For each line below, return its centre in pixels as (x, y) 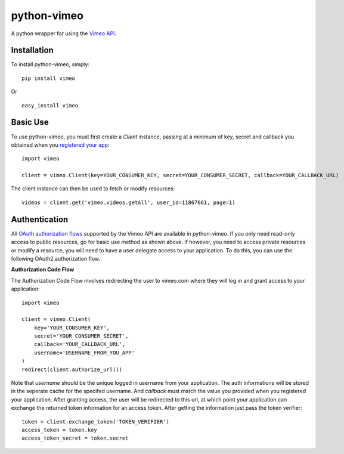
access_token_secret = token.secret (75, 438)
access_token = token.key (60, 430)
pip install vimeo (49, 78)
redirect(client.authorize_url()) (72, 369)
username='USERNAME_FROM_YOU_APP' (84, 353)
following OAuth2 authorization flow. (56, 258)
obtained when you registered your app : (60, 145)
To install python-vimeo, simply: (50, 64)
